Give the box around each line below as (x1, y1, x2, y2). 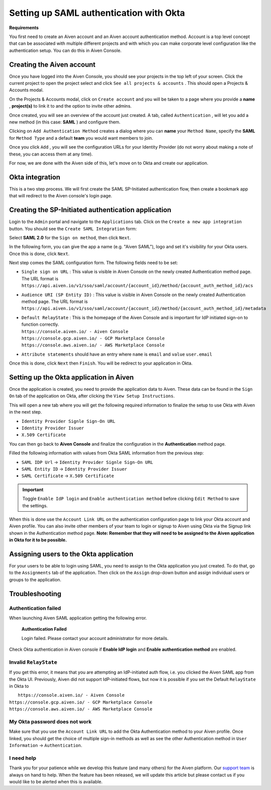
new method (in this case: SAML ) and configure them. (9, 119, 121, 125)
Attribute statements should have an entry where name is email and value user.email (21, 351, 212, 357)
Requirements (9, 25, 39, 31)
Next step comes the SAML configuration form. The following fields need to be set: (9, 260, 178, 266)
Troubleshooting (9, 590, 62, 598)
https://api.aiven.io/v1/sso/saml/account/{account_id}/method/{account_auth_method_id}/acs (21, 283, 254, 289)
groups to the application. (9, 576, 62, 582)
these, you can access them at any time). (9, 151, 93, 157)
